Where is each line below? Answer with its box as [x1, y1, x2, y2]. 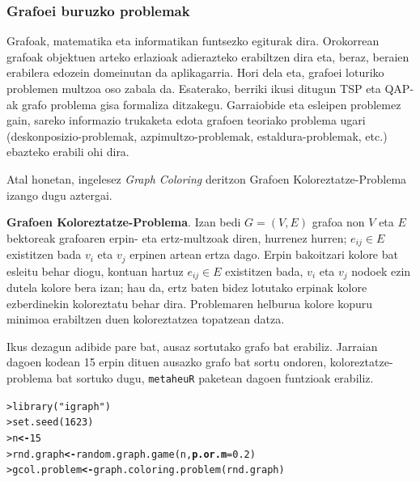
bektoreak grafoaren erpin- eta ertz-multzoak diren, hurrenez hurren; [6, 229, 347, 246]
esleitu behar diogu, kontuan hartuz [6, 262, 184, 279]
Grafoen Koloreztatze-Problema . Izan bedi [6, 214, 241, 230]
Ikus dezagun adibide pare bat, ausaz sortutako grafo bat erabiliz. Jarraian [6, 337, 378, 354]
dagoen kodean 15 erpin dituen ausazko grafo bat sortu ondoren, [6, 353, 327, 370]
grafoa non [312, 214, 365, 230]
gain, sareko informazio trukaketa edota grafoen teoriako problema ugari [6, 112, 366, 129]
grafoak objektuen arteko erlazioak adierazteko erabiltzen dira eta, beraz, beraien [6, 48, 409, 65]
